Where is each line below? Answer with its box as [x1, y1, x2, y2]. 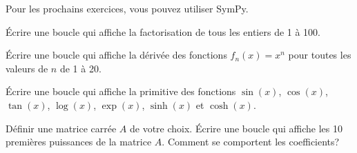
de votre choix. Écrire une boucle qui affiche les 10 [130, 121, 342, 135]
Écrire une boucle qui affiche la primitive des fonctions [6, 84, 236, 99]
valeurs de [6, 61, 48, 75]
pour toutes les [288, 48, 351, 62]
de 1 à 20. [59, 61, 102, 75]
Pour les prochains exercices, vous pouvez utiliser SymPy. [6, 1, 249, 15]
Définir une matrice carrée [6, 121, 117, 135]
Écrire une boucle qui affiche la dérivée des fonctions [6, 48, 227, 62]
